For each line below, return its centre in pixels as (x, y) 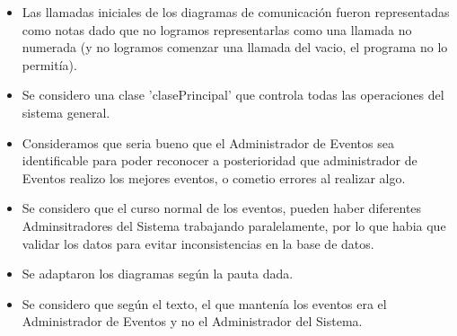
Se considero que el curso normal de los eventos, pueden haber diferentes (222, 208)
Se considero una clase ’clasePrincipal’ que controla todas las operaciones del (233, 95)
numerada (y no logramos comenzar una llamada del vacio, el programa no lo (235, 47)
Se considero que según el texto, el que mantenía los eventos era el (204, 303)
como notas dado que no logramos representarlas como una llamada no (217, 29)
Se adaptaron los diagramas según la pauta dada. (158, 274)
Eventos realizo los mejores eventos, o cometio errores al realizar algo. (214, 177)
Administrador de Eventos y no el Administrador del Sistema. (192, 321)
